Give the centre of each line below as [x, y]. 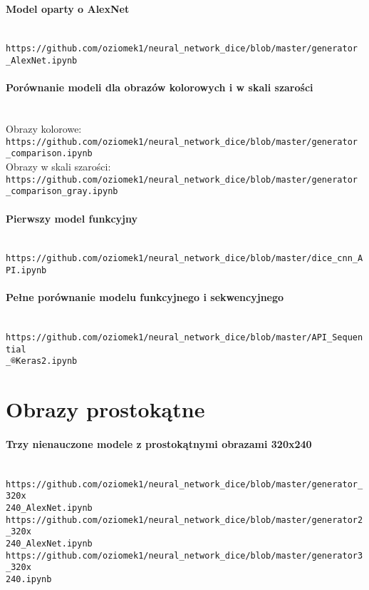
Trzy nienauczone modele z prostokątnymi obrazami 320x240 [159, 443]
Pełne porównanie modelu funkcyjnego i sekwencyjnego [145, 297]
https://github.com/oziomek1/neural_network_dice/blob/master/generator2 [184, 520]
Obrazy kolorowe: [44, 129]
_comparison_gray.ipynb [62, 192]
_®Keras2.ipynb [42, 361]
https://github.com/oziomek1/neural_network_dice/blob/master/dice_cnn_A [184, 259]
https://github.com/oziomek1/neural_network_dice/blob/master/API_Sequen [184, 337]
